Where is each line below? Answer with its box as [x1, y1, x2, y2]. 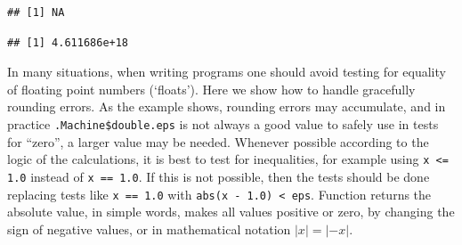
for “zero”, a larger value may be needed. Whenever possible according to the [7, 132, 429, 151]
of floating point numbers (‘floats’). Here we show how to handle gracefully [7, 79, 416, 98]
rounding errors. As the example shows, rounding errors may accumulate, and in [7, 97, 446, 116]
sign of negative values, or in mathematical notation [7, 219, 291, 238]
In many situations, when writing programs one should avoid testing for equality [7, 62, 446, 81]
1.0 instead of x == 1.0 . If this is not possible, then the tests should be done [7, 167, 430, 185]
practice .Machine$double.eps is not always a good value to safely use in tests [7, 114, 439, 133]
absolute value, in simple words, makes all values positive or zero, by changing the [7, 202, 455, 221]
